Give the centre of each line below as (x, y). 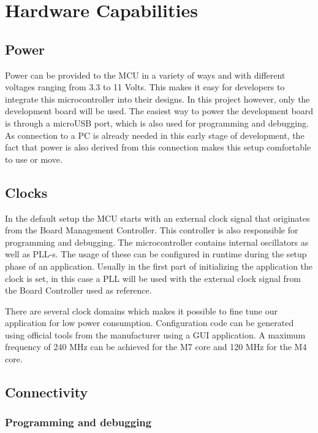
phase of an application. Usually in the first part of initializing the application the (159, 266)
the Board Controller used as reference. (78, 290)
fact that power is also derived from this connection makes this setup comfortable (158, 147)
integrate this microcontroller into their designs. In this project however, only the (157, 99)
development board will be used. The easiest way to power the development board (159, 111)
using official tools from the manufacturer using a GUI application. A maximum (155, 334)
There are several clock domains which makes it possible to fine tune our (141, 310)
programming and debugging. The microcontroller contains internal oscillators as (157, 242)
